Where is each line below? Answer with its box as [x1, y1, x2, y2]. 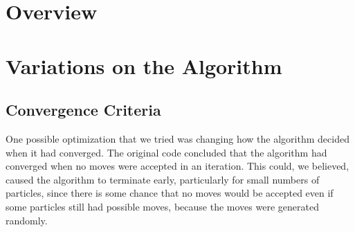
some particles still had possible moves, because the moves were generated [6, 199, 319, 213]
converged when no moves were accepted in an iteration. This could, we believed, [6, 159, 349, 173]
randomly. [6, 213, 48, 227]
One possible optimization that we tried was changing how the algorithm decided [6, 131, 349, 145]
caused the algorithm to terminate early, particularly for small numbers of [6, 172, 320, 186]
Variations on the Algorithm [6, 51, 282, 80]
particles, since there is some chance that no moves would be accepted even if [6, 186, 334, 200]
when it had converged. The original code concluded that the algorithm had [6, 145, 327, 159]
